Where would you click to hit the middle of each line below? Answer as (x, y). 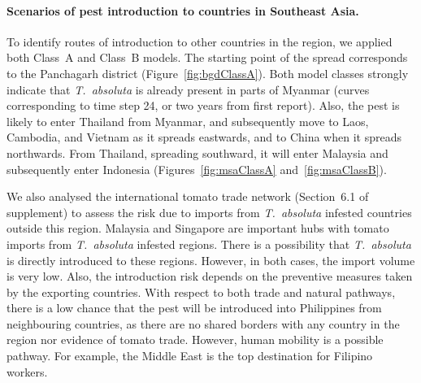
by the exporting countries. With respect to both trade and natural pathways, (201, 292)
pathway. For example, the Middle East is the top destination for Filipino (190, 356)
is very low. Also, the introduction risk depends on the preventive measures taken (210, 276)
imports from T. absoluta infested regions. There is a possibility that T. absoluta (209, 244)
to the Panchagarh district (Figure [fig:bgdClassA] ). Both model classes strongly (208, 73)
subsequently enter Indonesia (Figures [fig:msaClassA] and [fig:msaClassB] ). (197, 169)
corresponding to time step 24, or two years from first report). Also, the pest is (203, 105)
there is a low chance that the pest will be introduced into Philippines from (194, 308)
